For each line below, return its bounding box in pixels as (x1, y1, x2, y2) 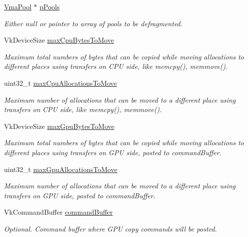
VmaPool (4, 1, 32, 11)
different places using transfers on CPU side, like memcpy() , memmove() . (4, 61, 228, 71)
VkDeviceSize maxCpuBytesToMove (4, 35, 114, 45)
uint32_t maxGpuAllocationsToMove (4, 164, 117, 174)
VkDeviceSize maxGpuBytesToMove (4, 120, 114, 131)
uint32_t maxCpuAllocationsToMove (4, 77, 117, 88)
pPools (39, 1, 60, 11)
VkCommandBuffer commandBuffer (4, 207, 113, 217)
